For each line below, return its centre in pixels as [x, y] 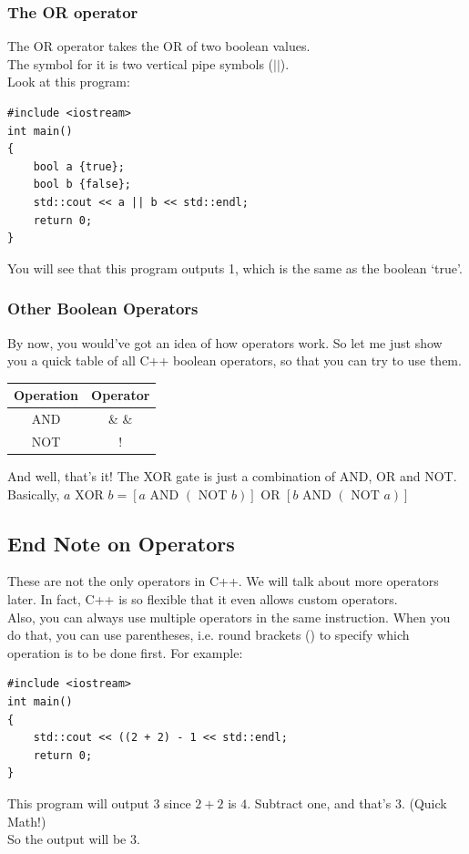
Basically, [34, 494]
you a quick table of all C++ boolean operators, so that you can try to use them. [234, 360]
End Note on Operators [121, 543]
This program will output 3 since [99, 803]
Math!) [27, 821]
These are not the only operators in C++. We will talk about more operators [223, 581]
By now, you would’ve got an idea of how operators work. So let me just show [225, 342]
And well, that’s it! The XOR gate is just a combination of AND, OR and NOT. [232, 476]
